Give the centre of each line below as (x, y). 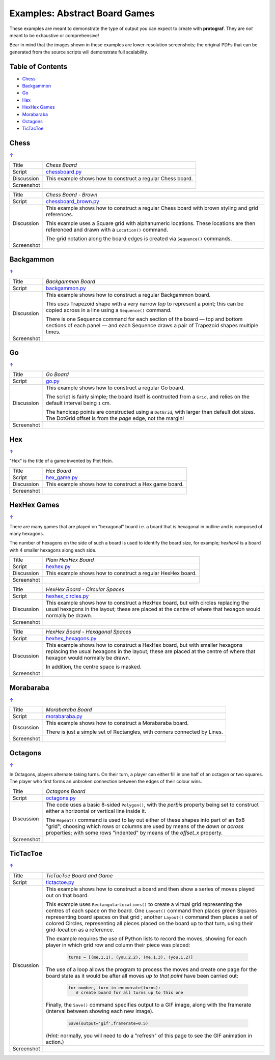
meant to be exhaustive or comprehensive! (54, 35)
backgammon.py (66, 288)
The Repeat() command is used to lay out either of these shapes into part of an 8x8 (145, 820)
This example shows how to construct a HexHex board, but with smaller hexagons (144, 645)
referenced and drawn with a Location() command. (107, 230)
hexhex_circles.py (67, 596)
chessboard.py (64, 171)
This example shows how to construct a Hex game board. (115, 484)
